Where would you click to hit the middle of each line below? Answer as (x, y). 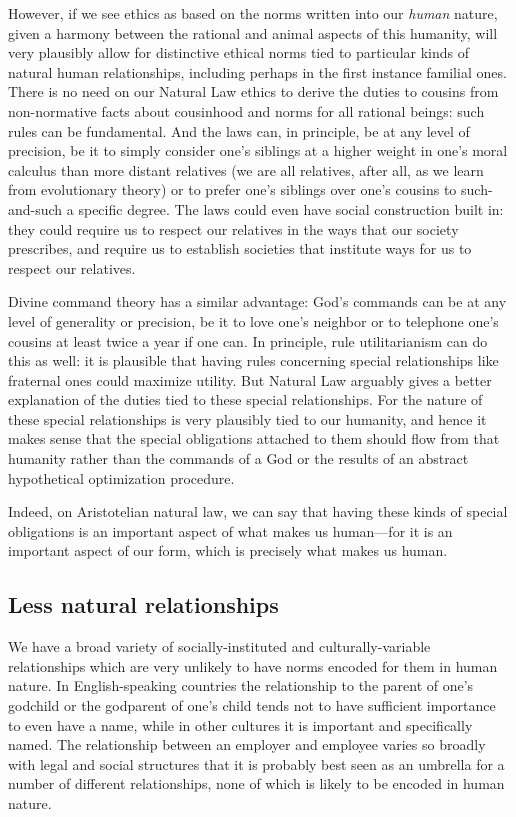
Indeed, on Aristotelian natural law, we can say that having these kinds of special (258, 511)
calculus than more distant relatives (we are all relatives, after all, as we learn (246, 169)
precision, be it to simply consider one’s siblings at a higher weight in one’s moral (258, 150)
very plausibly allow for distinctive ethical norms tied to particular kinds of (238, 52)
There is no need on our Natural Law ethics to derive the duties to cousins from (253, 91)
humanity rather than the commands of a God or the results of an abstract (238, 458)
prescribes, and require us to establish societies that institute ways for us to (240, 248)
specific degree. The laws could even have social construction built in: (291, 208)
